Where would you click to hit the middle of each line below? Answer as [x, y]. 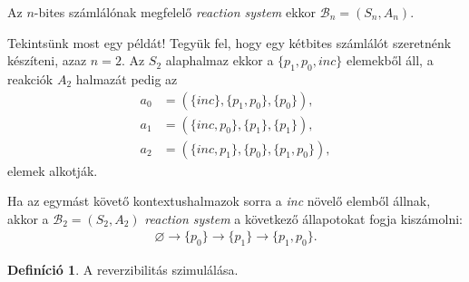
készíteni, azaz [47, 60]
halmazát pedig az [127, 78]
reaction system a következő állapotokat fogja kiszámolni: [303, 218]
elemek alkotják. [53, 170]
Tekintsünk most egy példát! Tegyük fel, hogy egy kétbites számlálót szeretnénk [230, 42]
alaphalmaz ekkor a [220, 60]
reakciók [30, 78]
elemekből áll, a [390, 60]
